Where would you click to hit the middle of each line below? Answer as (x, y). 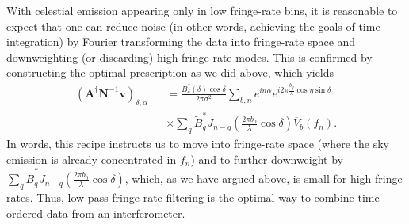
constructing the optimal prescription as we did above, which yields (170, 72)
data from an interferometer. (116, 213)
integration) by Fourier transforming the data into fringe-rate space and (181, 42)
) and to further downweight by (267, 159)
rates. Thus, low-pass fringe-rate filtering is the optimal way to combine (180, 197)
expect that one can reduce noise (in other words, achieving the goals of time (193, 26)
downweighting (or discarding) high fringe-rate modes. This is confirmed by (189, 57)
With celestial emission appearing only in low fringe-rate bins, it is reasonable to (202, 10)
